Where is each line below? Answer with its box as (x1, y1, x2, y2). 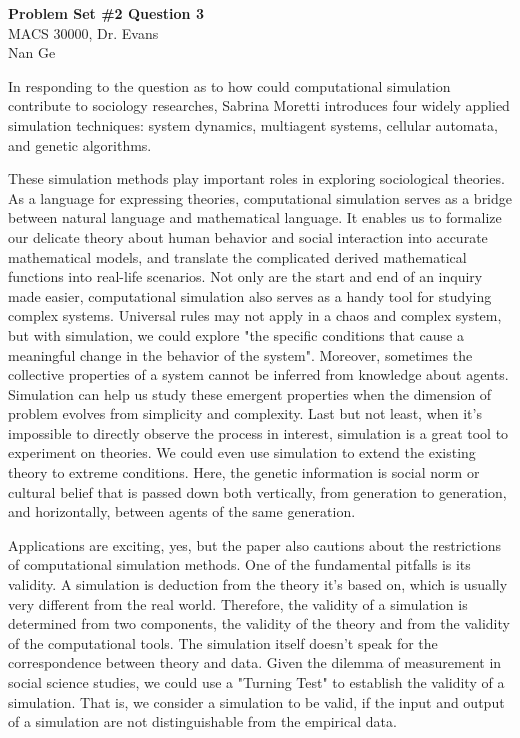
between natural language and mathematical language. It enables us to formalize (8, 207, 502, 228)
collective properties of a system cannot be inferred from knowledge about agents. (8, 364, 509, 385)
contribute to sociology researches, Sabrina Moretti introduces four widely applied (8, 95, 510, 116)
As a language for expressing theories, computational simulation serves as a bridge (8, 187, 513, 208)
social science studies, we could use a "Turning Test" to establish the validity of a (8, 672, 505, 692)
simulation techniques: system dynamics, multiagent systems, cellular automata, (8, 114, 498, 135)
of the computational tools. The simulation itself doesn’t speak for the (8, 632, 438, 653)
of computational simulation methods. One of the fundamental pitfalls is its (8, 554, 471, 575)
